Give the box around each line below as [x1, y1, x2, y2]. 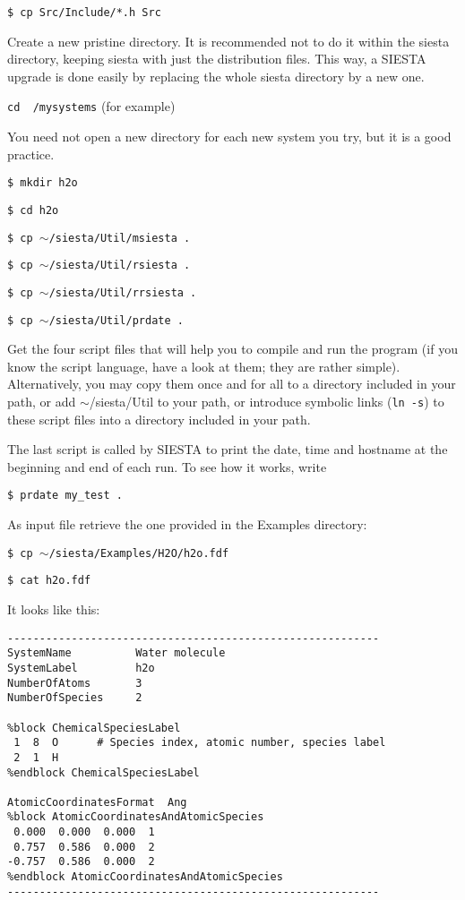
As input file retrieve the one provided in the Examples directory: [7, 515, 367, 534]
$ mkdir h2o [7, 176, 78, 190]
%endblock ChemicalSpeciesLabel [7, 766, 200, 779]
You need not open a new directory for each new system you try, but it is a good [7, 127, 452, 146]
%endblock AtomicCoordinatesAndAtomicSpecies [7, 870, 283, 884]
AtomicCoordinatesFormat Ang [7, 795, 187, 809]
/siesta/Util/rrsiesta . [48, 286, 197, 299]
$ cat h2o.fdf [7, 574, 91, 587]
